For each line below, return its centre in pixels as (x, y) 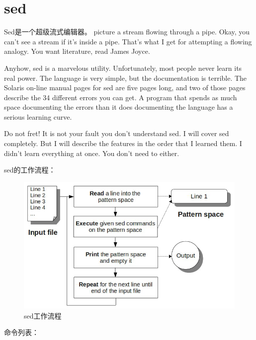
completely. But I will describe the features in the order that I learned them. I (123, 143)
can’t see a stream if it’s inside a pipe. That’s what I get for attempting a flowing (128, 41)
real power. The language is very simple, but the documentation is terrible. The (126, 78)
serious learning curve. (38, 116)
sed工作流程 (43, 315)
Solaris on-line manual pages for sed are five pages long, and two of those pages (125, 87)
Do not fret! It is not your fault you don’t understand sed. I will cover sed (117, 133)
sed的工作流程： (30, 170)
